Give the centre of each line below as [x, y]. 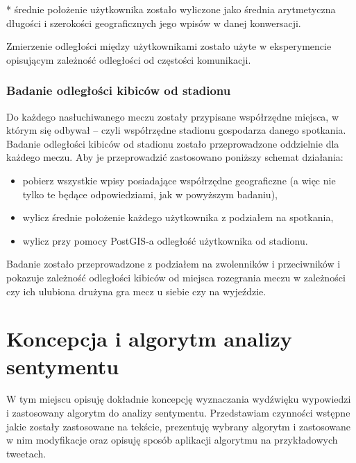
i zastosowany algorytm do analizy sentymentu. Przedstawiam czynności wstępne [178, 413]
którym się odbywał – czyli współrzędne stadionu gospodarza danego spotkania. [176, 130]
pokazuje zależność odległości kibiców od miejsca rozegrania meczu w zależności [176, 277]
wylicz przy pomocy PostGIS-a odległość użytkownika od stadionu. [165, 240]
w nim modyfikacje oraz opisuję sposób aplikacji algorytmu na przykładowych [172, 440]
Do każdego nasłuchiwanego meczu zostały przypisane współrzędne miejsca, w [173, 116]
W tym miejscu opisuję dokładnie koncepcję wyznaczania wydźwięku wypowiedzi [179, 399]
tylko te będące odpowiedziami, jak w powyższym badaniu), [150, 194]
